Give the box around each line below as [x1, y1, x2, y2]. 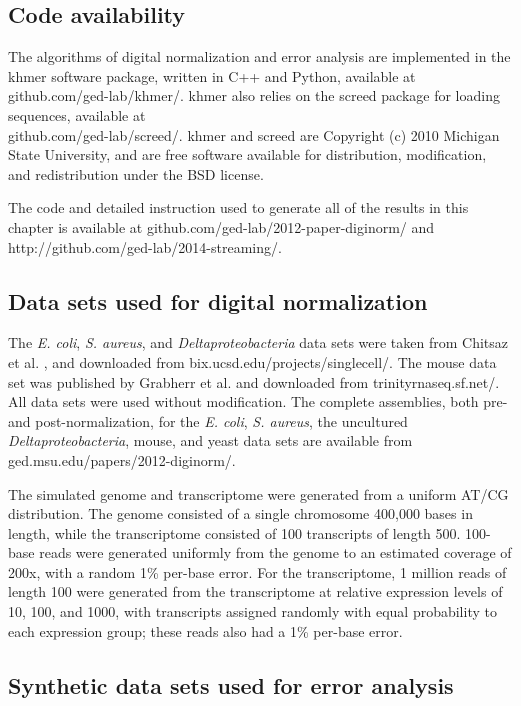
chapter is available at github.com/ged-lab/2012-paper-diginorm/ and [8, 216, 435, 237]
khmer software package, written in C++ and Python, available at [8, 65, 416, 86]
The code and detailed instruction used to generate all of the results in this [8, 197, 469, 218]
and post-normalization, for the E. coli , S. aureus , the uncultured [8, 410, 408, 431]
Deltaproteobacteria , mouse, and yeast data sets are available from [8, 430, 413, 451]
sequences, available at [8, 104, 146, 125]
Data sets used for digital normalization [8, 285, 428, 316]
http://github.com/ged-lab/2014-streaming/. [8, 236, 282, 257]
